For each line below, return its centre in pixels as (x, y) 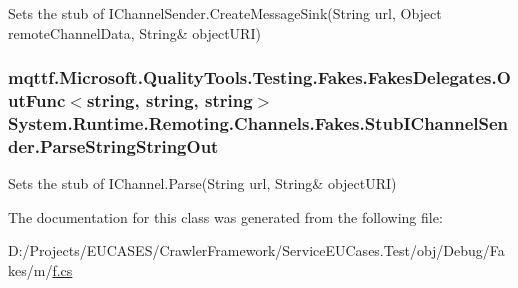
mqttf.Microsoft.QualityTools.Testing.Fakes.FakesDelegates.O (259, 77)
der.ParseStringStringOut (113, 145)
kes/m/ (30, 269)
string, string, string (169, 100)
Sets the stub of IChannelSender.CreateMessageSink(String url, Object (225, 13)
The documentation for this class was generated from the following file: (225, 216)
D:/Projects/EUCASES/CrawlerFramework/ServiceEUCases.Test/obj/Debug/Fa (256, 250)
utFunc (37, 100)
